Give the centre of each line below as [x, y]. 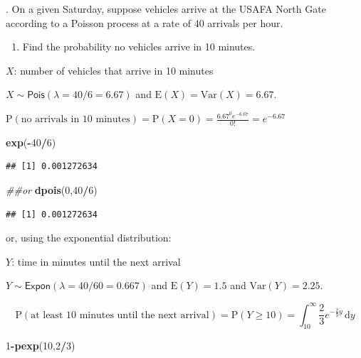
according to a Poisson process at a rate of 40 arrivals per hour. [145, 22]
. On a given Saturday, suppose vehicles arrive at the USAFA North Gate [166, 9]
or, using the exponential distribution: [89, 238]
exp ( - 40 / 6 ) [31, 142]
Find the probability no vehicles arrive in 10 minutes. [139, 47]
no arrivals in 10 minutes [75, 120]
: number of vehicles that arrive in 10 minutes [114, 70]
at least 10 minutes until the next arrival [120, 315]
